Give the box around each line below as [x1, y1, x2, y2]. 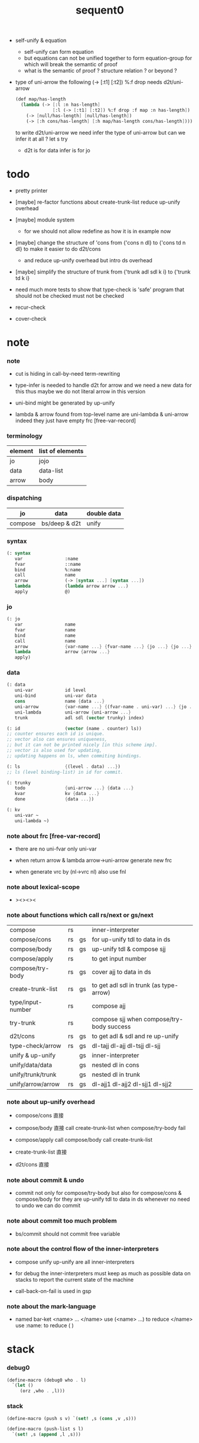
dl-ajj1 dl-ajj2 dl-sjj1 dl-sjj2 [92, 1080, 172, 1088]
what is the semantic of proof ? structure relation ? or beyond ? [24, 67, 177, 74]
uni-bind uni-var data [14, 693, 97, 699]
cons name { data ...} [14, 698, 105, 705]
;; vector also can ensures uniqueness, [6, 737, 108, 742]
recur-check [15, 304, 46, 311]
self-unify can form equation [24, 48, 94, 56]
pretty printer [15, 187, 48, 194]
